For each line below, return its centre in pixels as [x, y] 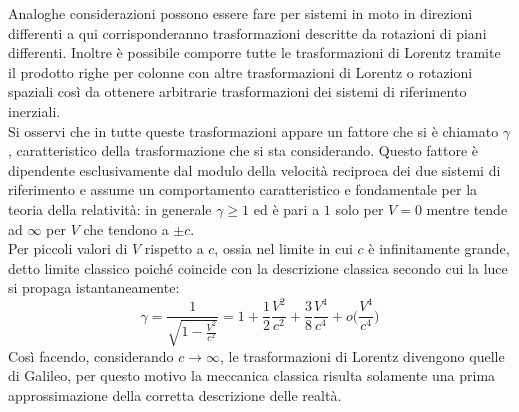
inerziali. [34, 110]
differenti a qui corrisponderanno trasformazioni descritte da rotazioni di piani [247, 32]
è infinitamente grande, [439, 248]
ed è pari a [286, 208]
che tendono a [126, 228]
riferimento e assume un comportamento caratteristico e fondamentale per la [243, 189]
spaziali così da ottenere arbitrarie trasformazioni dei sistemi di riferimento [237, 91]
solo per [359, 208]
